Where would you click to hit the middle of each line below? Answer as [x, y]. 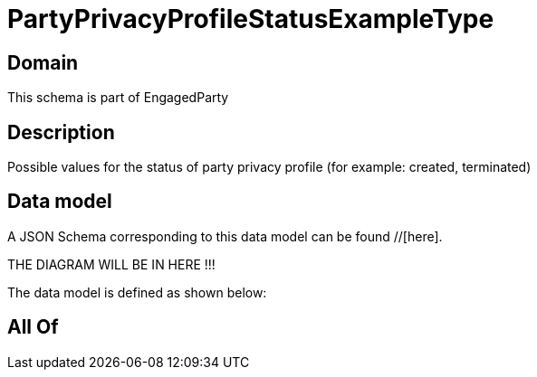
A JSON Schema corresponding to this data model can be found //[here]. [225, 236]
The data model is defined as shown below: [137, 292]
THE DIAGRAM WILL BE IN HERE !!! [111, 264]
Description [61, 132]
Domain [43, 62]
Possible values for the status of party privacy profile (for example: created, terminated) [269, 167]
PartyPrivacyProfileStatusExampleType [251, 19]
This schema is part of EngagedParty [118, 98]
